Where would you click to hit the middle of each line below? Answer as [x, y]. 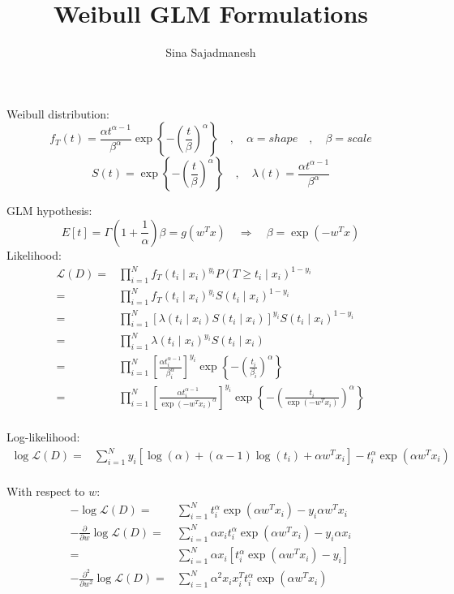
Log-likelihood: [43, 436]
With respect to [46, 491]
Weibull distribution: [58, 113]
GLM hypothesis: [49, 211]
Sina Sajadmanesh [211, 52]
